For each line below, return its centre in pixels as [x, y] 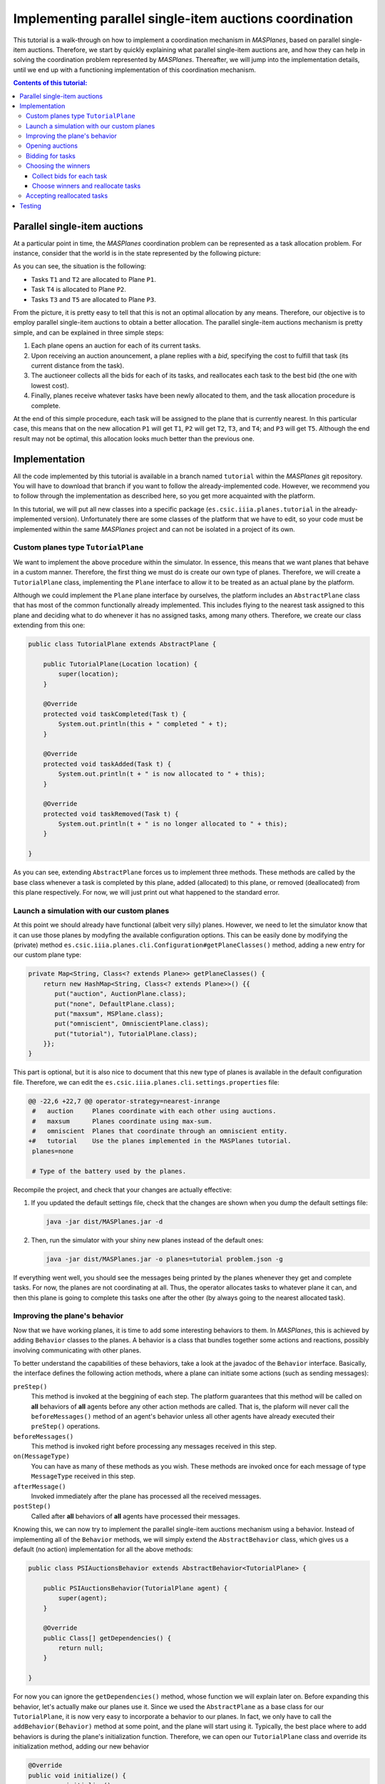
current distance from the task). [78, 365]
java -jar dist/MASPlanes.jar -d [104, 1221]
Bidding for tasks [51, 156]
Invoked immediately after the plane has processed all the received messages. [146, 1496]
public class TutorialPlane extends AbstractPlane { [122, 644]
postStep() [32, 1506]
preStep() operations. [66, 1426]
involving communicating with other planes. [77, 1350]
